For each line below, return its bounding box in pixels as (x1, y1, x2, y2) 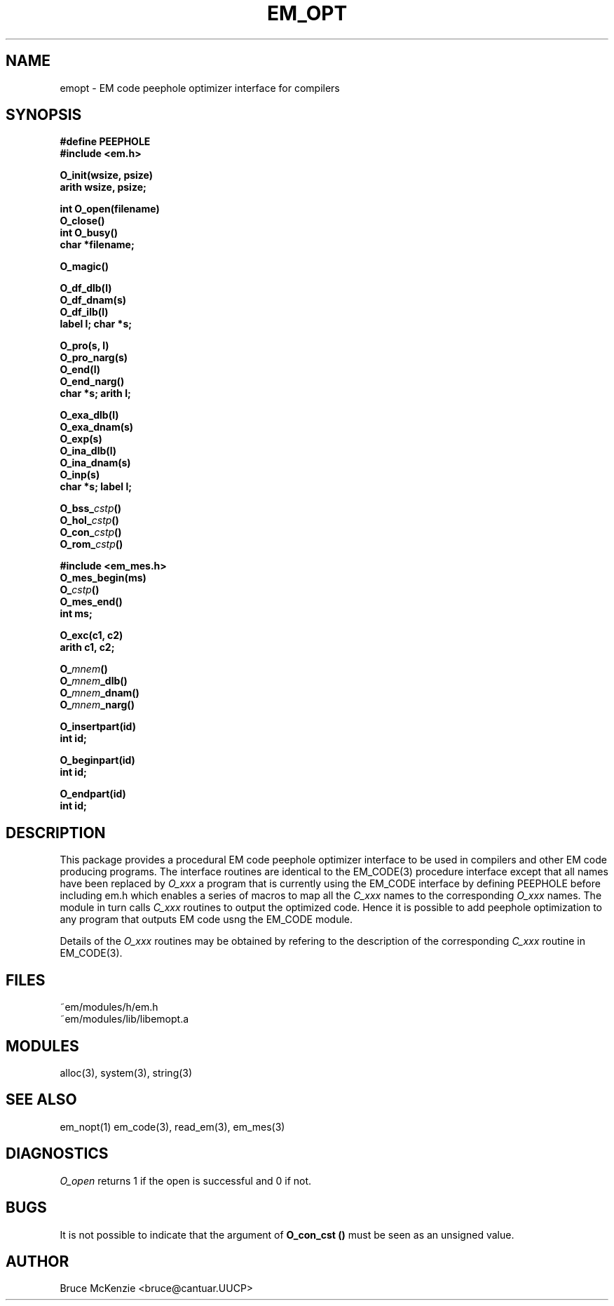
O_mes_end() (60, 595, 123, 608)
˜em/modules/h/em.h (60, 1001, 158, 1014)
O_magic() (60, 260, 109, 273)
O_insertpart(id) (60, 720, 136, 733)
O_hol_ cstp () (60, 514, 119, 527)
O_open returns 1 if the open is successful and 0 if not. (60, 1174, 312, 1187)
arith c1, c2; (60, 641, 115, 654)
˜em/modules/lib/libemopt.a (60, 1013, 189, 1025)
